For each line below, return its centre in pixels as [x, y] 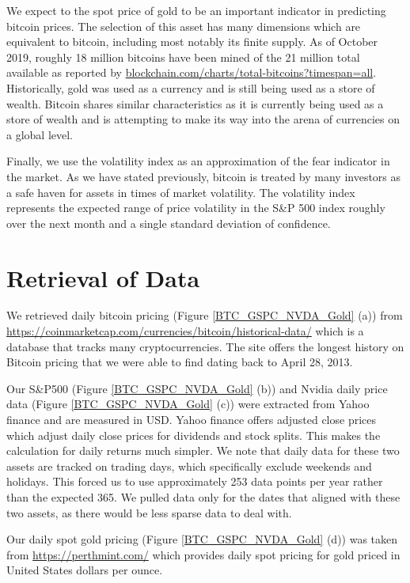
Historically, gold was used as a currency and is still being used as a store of [191, 87]
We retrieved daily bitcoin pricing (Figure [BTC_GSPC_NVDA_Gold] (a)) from [205, 315]
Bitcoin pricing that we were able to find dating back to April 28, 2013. [180, 362]
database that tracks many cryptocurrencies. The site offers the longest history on [205, 346]
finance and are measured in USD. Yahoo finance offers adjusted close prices [191, 419]
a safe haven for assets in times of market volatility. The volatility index [181, 192]
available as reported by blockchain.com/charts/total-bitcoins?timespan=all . [192, 72]
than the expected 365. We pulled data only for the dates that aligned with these [203, 496]
